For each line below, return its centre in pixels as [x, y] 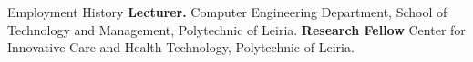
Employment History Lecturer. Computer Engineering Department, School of [227, 12]
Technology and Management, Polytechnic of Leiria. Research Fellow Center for [236, 29]
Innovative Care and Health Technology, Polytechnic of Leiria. [181, 47]
